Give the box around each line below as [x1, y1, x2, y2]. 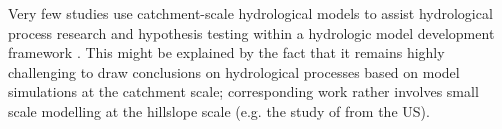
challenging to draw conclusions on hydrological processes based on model [8, 61, 460, 82]
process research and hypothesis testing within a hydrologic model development [8, 22, 495, 43]
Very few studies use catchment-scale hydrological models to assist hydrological [8, 3, 493, 23]
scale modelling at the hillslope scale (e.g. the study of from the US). [8, 100, 430, 121]
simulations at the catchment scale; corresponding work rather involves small [8, 81, 479, 102]
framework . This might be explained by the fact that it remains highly [8, 42, 445, 63]
